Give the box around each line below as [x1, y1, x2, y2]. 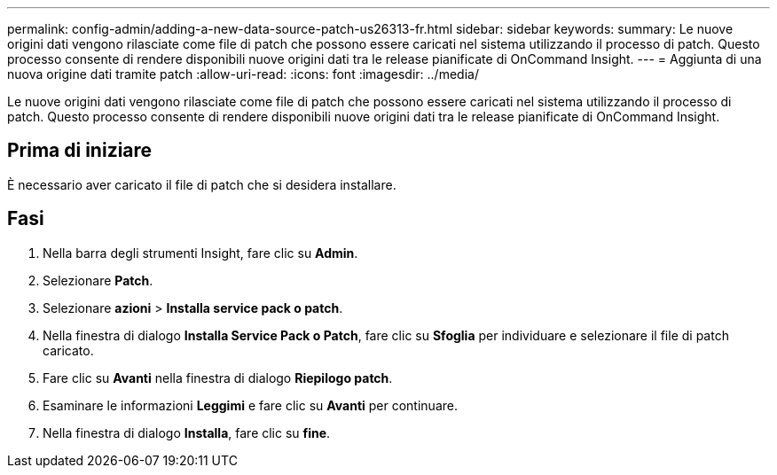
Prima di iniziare [7, 139, 153, 162]
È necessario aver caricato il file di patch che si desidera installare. [7, 176, 396, 192]
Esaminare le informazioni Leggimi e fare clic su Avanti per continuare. [43, 397, 458, 413]
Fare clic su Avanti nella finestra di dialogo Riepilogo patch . [43, 370, 393, 385]
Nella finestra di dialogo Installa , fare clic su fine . [43, 424, 331, 440]
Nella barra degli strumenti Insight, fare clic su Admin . [43, 245, 358, 261]
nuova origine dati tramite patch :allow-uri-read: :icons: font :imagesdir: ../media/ [7, 66, 479, 82]
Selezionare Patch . [43, 272, 153, 288]
